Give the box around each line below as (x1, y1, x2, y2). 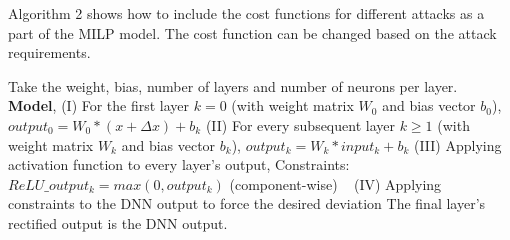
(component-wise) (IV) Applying (229, 173, 442, 194)
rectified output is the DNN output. (8, 212, 228, 233)
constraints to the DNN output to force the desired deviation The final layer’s (8, 193, 486, 214)
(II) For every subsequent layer (205, 114, 395, 135)
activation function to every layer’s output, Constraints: (8, 154, 350, 175)
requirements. (8, 42, 91, 63)
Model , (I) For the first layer (8, 95, 190, 116)
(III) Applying (413, 134, 502, 155)
